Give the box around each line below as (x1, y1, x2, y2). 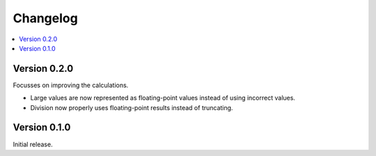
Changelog (13, 10, 78, 26)
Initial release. (13, 140, 53, 148)
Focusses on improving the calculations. (13, 81, 129, 89)
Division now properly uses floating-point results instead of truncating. (30, 103, 233, 111)
